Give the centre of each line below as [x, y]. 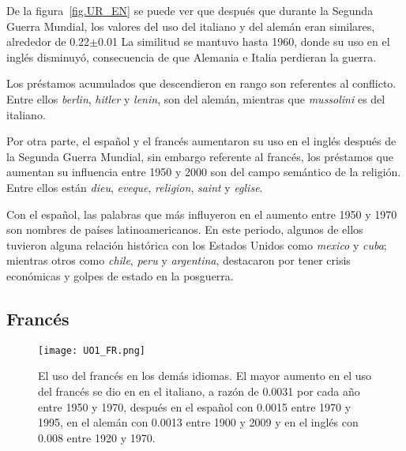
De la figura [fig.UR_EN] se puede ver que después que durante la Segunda [190, 10]
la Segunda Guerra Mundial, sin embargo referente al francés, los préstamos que [200, 156]
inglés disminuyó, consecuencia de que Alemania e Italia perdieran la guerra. [192, 56]
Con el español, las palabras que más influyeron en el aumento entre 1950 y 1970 [202, 214]
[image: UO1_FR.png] [92, 350]
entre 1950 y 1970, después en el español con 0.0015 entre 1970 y [195, 406]
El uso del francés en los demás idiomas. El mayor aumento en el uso [205, 376]
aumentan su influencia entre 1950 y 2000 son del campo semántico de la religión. [204, 172]
